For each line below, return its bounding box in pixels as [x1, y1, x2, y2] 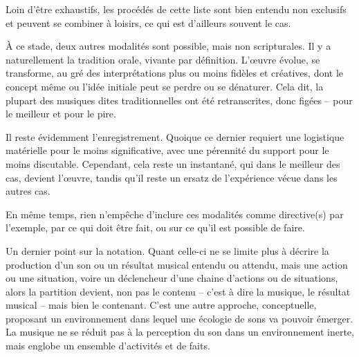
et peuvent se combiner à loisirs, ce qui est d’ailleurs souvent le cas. [6, 15, 291, 30]
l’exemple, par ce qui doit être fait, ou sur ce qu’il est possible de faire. [6, 220, 305, 235]
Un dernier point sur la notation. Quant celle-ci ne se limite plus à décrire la [6, 243, 329, 258]
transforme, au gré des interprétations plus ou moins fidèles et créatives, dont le [6, 66, 344, 80]
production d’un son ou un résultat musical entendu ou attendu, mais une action [6, 257, 348, 271]
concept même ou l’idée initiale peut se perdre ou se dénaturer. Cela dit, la [6, 79, 324, 93]
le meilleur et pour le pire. [6, 106, 116, 121]
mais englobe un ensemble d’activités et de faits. [6, 338, 210, 353]
